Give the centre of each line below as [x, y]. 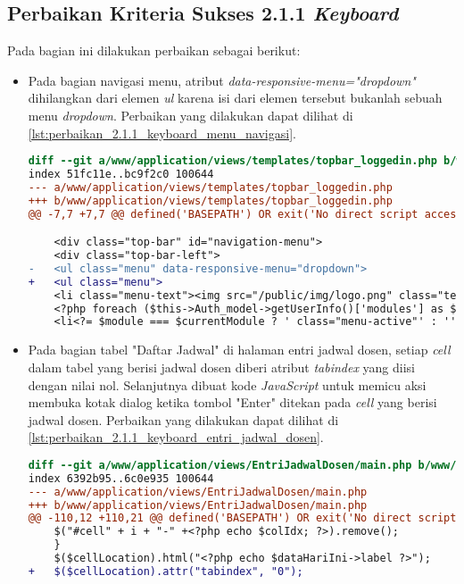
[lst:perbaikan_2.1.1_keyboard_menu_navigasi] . [162, 133]
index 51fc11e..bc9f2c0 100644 [121, 175]
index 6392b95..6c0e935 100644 [121, 478]
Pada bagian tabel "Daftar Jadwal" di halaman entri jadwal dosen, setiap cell [239, 350]
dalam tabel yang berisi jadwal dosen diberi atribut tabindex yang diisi [221, 367]
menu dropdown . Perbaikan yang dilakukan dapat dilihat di [191, 115]
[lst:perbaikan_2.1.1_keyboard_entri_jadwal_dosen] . [176, 437]
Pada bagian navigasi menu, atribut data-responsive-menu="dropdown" [222, 80]
